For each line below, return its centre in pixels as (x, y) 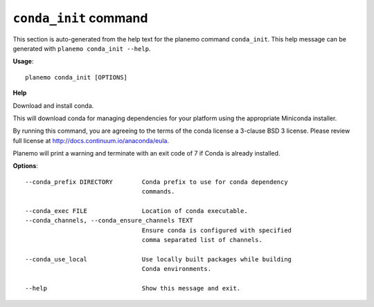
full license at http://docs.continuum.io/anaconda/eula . (91, 140)
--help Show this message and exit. (133, 288)
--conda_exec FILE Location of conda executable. (137, 211)
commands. (158, 192)
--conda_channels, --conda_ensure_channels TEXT (109, 221)
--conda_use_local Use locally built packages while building (159, 259)
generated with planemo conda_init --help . (82, 48)
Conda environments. (176, 269)
